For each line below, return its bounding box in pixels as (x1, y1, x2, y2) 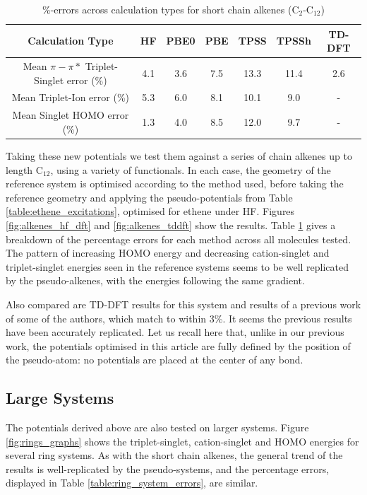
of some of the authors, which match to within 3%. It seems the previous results (6, 310, 352, 325)
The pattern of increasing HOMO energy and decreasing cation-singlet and (6, 245, 330, 260)
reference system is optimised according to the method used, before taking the (6, 176, 344, 191)
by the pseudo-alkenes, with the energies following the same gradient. (6, 273, 305, 288)
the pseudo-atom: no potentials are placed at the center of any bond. (6, 352, 303, 367)
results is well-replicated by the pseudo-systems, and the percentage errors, (6, 461, 330, 476)
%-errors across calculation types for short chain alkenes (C (42, 2, 299, 16)
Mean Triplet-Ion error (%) (11, 90, 130, 105)
